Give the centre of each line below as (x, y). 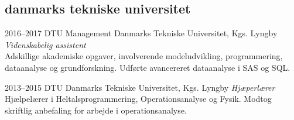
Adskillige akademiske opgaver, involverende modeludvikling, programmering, (144, 56)
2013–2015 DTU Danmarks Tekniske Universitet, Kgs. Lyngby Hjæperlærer (140, 87)
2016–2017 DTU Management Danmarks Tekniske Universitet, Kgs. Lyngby (141, 33)
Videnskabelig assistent (45, 44)
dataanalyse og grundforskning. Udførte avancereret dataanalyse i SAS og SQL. (148, 67)
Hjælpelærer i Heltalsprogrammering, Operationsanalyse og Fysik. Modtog (138, 99)
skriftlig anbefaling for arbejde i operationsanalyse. (96, 110)
